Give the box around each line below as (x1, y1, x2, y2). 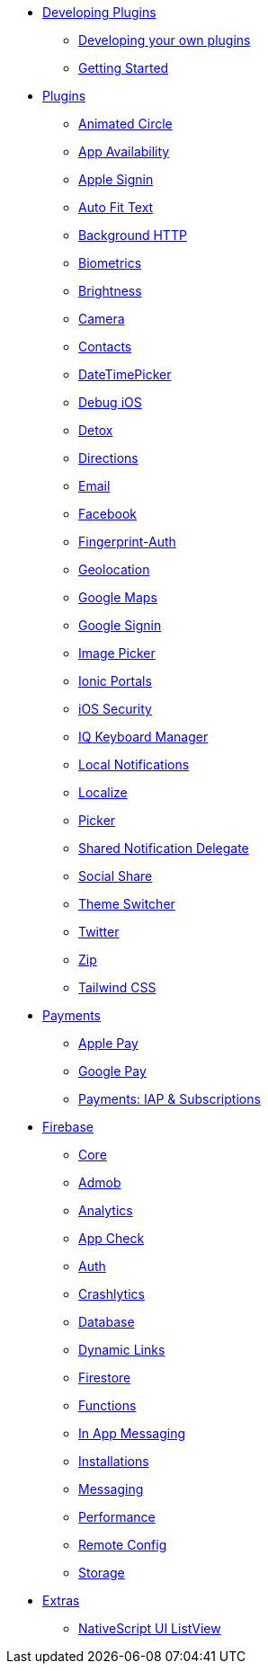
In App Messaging (78, 1426, 185, 1441)
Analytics (78, 1203, 133, 1218)
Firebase (42, 1119, 94, 1134)
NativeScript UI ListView (78, 1621, 221, 1636)
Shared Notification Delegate (78, 840, 249, 856)
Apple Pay (78, 1035, 138, 1051)
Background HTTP (78, 227, 187, 243)
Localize (78, 785, 128, 800)
